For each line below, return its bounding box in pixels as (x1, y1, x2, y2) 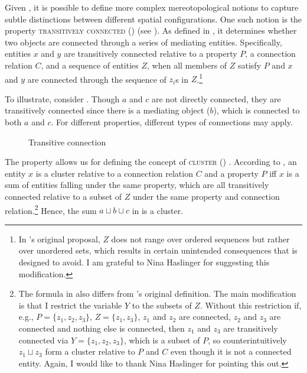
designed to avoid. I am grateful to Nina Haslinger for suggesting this (18, 256, 270, 268)
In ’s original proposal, (18, 232, 100, 245)
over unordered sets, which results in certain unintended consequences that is (18, 244, 298, 257)
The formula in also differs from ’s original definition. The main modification (18, 287, 296, 300)
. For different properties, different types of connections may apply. (51, 116, 293, 128)
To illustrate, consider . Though (5, 92, 120, 105)
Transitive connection (28, 135, 106, 148)
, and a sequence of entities (41, 59, 139, 71)
